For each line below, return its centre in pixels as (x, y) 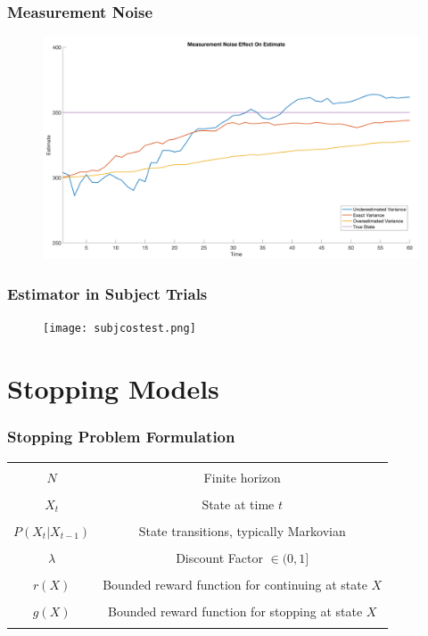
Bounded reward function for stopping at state (235, 611)
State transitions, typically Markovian (242, 530)
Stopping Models (113, 388)
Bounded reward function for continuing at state (235, 584)
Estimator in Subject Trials (107, 293)
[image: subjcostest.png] (119, 329)
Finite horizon (242, 477)
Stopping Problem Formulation (121, 437)
